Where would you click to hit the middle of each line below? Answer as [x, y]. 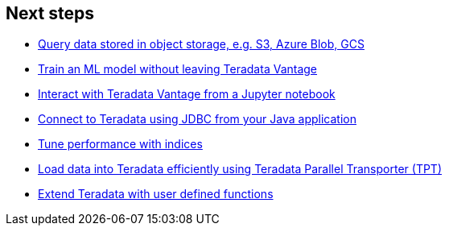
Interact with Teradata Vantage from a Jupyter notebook [187, 94]
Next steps [50, 13]
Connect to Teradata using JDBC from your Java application [197, 119]
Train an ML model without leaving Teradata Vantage [178, 69]
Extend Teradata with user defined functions [156, 194]
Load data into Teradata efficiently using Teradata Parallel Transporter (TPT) [240, 169]
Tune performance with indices [120, 144]
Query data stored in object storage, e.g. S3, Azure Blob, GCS [201, 44]
